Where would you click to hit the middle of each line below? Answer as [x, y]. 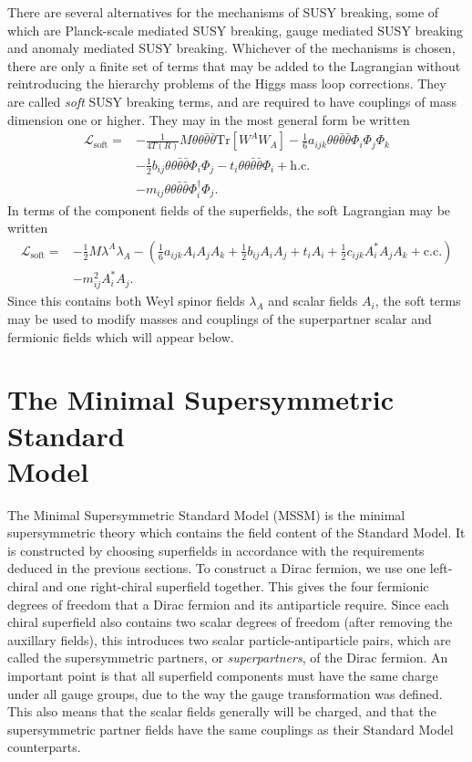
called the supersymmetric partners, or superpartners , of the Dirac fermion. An [228, 658]
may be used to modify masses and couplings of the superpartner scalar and [220, 318]
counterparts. [44, 747]
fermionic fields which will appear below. [121, 336]
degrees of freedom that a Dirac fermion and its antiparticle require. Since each [228, 604]
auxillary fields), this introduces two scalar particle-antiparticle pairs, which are [229, 639]
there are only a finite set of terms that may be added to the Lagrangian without [234, 65]
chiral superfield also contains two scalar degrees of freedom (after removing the [230, 622]
